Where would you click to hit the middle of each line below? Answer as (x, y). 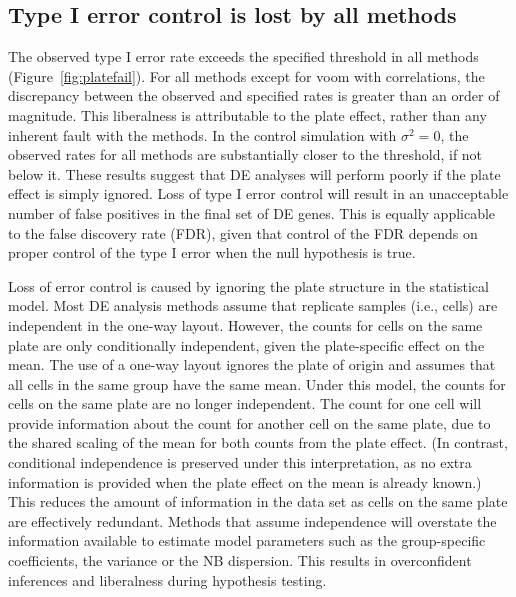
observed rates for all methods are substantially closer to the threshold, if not (245, 154)
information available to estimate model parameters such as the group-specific (247, 540)
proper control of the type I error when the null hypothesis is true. (212, 252)
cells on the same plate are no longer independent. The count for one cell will (245, 403)
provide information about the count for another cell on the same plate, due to (249, 422)
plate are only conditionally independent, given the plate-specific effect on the (246, 344)
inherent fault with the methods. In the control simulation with (202, 134)
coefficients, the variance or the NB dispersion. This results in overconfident (240, 560)
